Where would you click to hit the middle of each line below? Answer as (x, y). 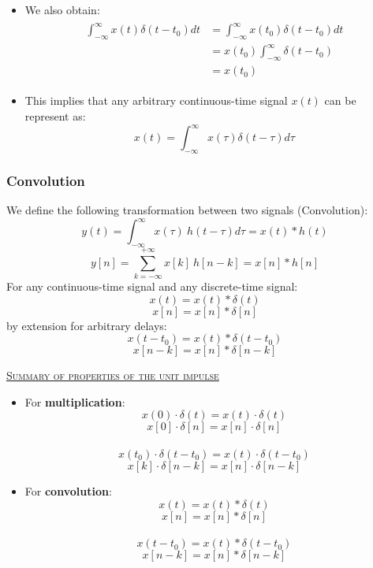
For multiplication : (75, 401)
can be (340, 100)
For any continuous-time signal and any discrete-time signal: (152, 286)
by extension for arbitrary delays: (87, 325)
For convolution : (68, 491)
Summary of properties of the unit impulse (113, 375)
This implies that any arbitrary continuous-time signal (156, 100)
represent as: (55, 115)
